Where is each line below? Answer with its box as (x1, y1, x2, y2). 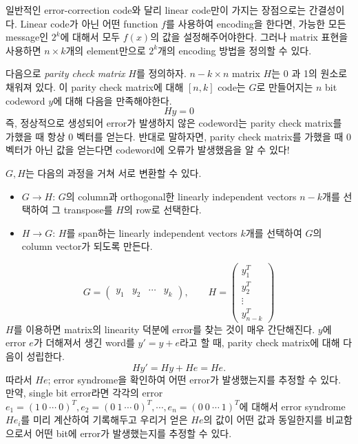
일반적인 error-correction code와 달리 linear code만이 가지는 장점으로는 (6, 3, 306, 17)
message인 (6, 30, 49, 44)
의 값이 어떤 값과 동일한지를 (203, 412, 323, 427)
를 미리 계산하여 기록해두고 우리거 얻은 (21, 412, 188, 427)
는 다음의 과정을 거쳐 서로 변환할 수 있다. (25, 165, 202, 180)
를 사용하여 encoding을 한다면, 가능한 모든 (165, 16, 346, 30)
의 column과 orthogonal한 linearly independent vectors (65, 189, 297, 203)
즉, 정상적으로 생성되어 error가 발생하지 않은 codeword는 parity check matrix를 (6, 116, 342, 130)
